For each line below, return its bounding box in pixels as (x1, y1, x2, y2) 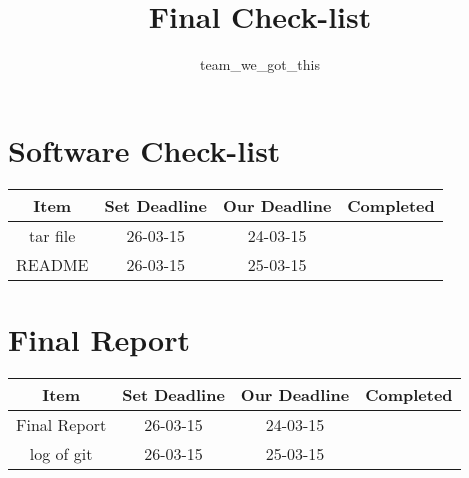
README (16, 252, 89, 276)
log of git (29, 441, 93, 465)
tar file (29, 223, 76, 247)
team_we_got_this (200, 54, 320, 75)
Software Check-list (8, 129, 281, 170)
